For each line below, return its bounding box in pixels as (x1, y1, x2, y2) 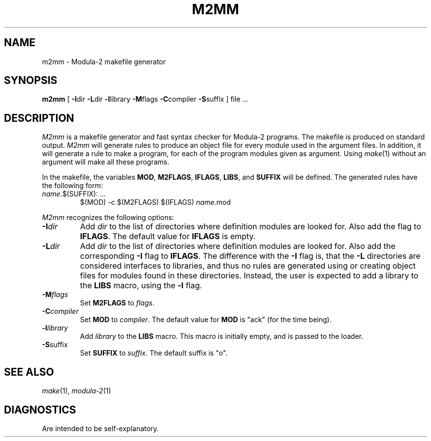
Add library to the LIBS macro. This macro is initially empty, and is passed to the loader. (80, 332, 364, 341)
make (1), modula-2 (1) (42, 386, 111, 395)
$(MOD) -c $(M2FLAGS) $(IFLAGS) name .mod (80, 198, 231, 207)
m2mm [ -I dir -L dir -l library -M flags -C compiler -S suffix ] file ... (42, 95, 248, 104)
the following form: (42, 181, 103, 190)
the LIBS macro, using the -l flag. (80, 280, 202, 291)
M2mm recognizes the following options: (42, 213, 174, 222)
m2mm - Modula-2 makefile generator (42, 57, 166, 66)
